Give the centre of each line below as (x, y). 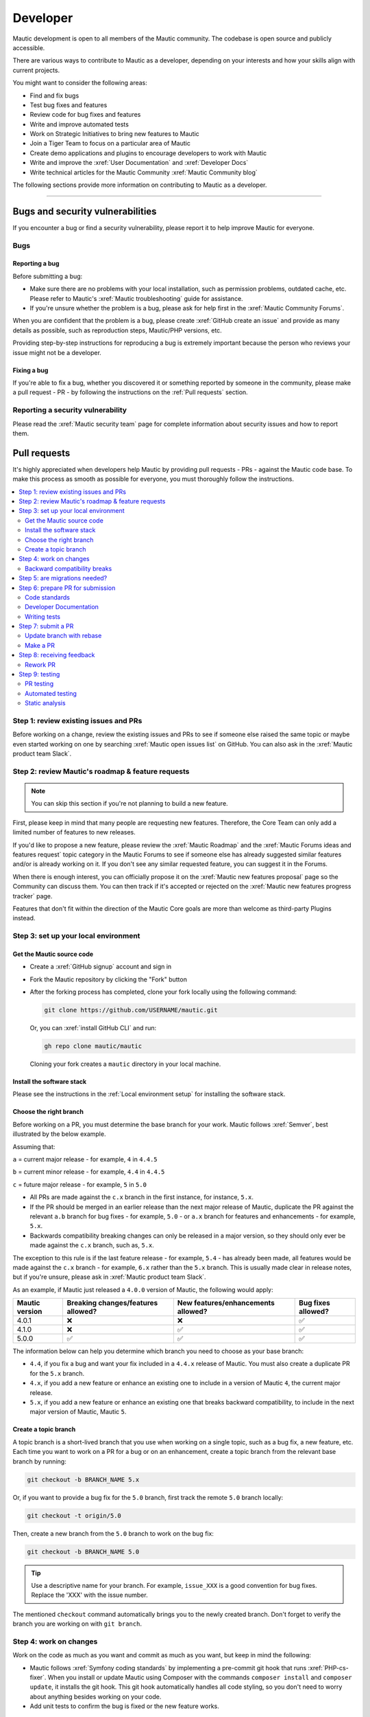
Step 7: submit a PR (46, 626)
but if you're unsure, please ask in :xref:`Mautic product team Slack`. (109, 1277)
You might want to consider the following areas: (80, 83)
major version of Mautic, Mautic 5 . (78, 1412)
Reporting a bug (36, 264)
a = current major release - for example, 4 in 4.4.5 (85, 1159)
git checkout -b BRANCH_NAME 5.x (83, 1479)
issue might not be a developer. (57, 352)
